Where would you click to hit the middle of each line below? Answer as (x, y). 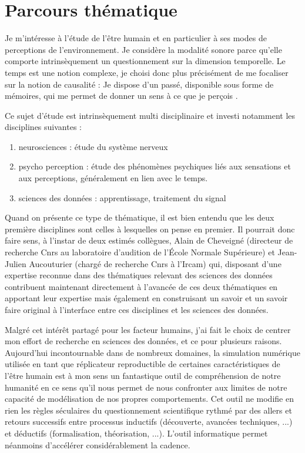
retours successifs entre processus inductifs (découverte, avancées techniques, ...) (149, 422)
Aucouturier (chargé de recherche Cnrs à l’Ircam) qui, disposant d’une (155, 263)
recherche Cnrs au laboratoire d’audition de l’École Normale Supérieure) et (140, 252)
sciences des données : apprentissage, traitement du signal (122, 197)
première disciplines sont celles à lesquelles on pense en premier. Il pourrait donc (150, 229)
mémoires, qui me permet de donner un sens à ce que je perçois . (121, 96)
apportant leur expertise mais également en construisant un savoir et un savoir (146, 298)
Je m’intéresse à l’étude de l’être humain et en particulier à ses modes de (136, 38)
